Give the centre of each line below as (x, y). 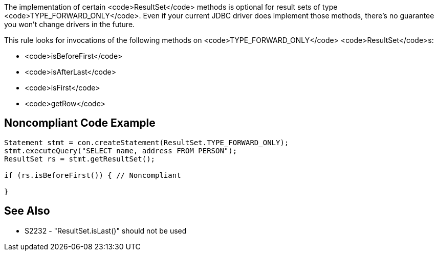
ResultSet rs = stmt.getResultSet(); (80, 159)
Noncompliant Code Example (80, 123)
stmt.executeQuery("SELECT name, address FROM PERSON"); (121, 150)
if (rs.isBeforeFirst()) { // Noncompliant (93, 175)
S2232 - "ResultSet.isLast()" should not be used (106, 230)
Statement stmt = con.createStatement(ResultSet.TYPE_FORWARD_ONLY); (147, 142)
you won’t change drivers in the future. (70, 24)
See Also (27, 211)
